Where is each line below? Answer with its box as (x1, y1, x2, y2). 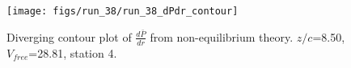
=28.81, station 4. (28, 44, 117, 61)
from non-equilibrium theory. (150, 28, 294, 45)
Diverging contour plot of (6, 28, 132, 45)
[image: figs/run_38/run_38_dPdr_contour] (6, 6, 239, 17)
